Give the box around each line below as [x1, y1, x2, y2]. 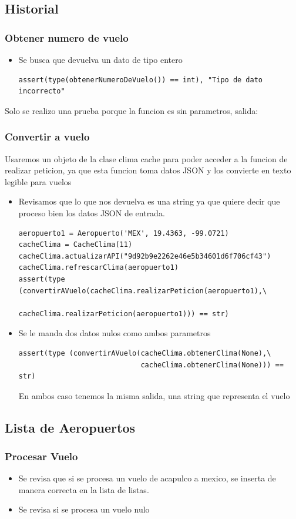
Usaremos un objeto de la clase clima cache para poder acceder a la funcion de [5, 152, 288, 165]
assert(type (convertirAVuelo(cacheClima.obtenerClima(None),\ [18, 349, 271, 357]
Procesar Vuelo [5, 448, 78, 463]
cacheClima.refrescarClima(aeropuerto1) [18, 263, 179, 272]
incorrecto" [18, 87, 65, 96]
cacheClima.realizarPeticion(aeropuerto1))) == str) [18, 309, 229, 318]
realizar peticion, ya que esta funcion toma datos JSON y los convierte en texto [5, 164, 291, 176]
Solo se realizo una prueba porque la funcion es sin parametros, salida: [5, 104, 258, 116]
